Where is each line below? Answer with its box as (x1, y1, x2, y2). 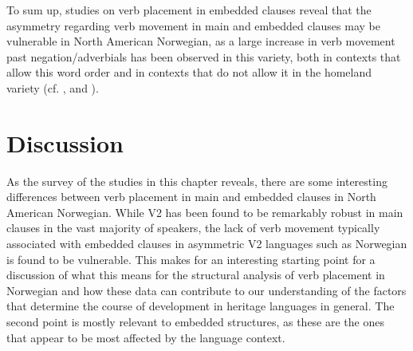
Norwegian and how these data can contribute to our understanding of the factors (6, 282, 407, 298)
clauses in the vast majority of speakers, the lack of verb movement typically (6, 219, 380, 236)
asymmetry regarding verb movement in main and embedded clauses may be (6, 17, 380, 34)
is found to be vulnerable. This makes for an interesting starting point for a (6, 250, 376, 267)
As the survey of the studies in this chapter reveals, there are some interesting (6, 172, 387, 189)
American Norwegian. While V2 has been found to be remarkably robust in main (6, 203, 403, 220)
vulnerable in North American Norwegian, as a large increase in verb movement (6, 33, 395, 49)
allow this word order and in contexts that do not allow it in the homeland (6, 64, 372, 81)
